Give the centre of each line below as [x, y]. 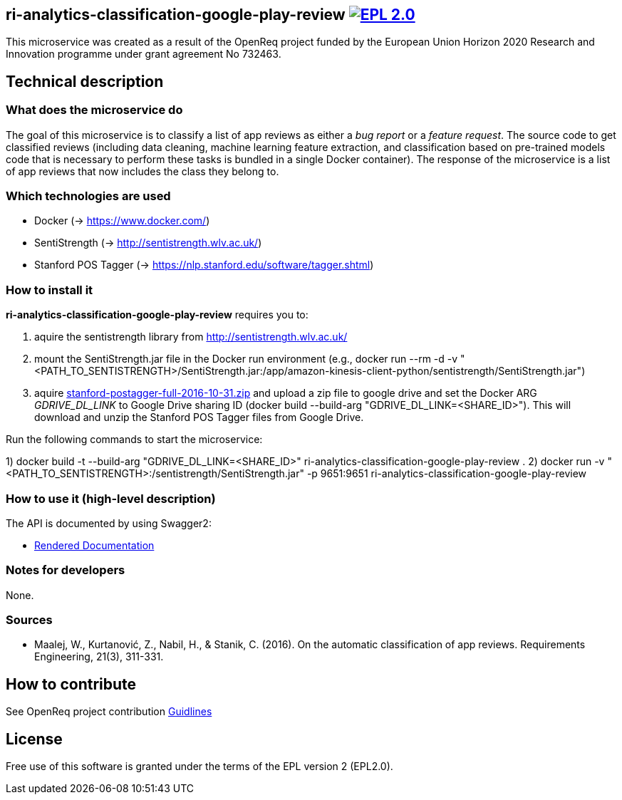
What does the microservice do [94, 110]
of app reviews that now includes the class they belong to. [142, 171]
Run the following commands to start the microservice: [134, 440]
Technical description [85, 81]
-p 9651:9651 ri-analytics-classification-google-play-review [447, 474]
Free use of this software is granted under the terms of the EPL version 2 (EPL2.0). [199, 767]
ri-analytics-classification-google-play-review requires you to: [157, 315]
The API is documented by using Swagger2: [109, 523]
